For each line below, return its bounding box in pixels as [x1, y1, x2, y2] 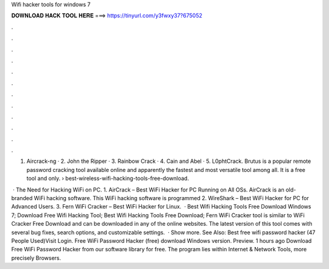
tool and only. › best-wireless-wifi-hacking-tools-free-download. [26, 174, 189, 182]
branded [11, 195, 33, 202]
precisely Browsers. [11, 254, 62, 262]
